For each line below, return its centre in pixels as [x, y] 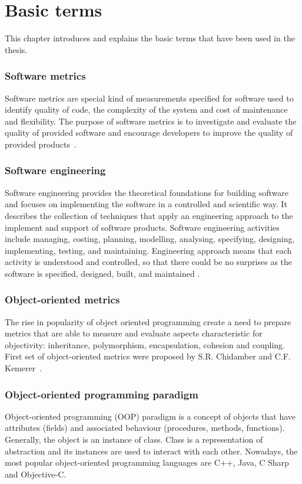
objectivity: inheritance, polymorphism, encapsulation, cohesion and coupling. [145, 344]
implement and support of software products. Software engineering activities [142, 227]
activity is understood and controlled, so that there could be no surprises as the [149, 262]
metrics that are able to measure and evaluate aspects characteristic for [134, 333]
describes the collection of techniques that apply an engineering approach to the [149, 215]
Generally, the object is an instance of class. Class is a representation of [134, 439]
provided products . [41, 144]
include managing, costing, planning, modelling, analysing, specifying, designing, [150, 239]
